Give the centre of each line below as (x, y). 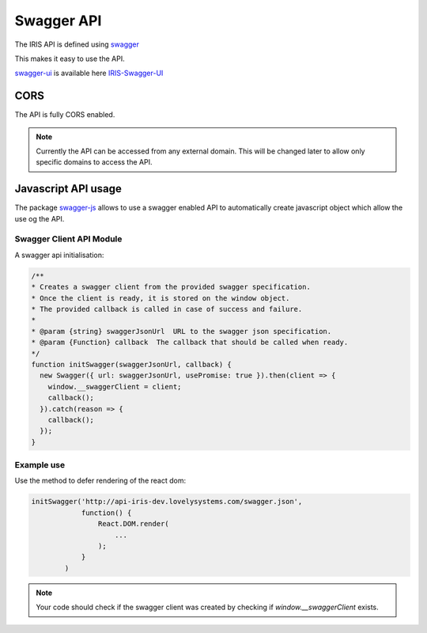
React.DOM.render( (133, 524)
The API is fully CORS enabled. (65, 115)
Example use (40, 465)
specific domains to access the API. (94, 162)
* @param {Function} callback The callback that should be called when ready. (190, 343)
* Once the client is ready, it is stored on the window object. (161, 298)
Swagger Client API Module (68, 239)
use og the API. (40, 218)
